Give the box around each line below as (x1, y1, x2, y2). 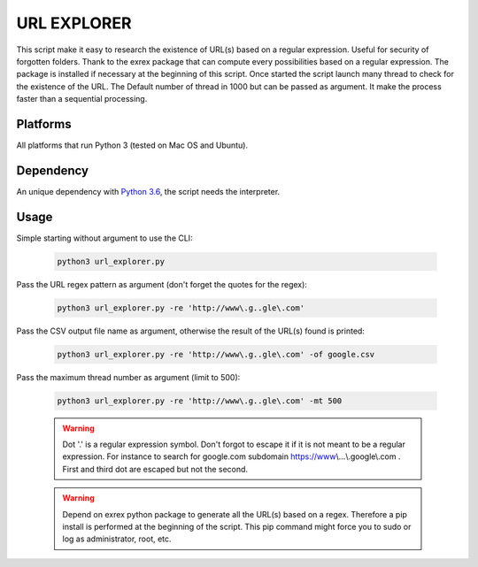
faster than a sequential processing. (16, 94, 148, 104)
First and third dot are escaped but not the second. (62, 464, 248, 474)
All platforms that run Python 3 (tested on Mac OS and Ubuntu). (16, 140, 248, 150)
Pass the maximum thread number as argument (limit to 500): (16, 372, 241, 382)
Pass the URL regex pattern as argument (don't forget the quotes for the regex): (16, 279, 307, 289)
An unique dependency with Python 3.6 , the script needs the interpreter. (16, 186, 281, 196)
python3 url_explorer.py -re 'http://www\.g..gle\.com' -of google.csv (57, 349, 375, 359)
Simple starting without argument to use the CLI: (16, 233, 194, 243)
